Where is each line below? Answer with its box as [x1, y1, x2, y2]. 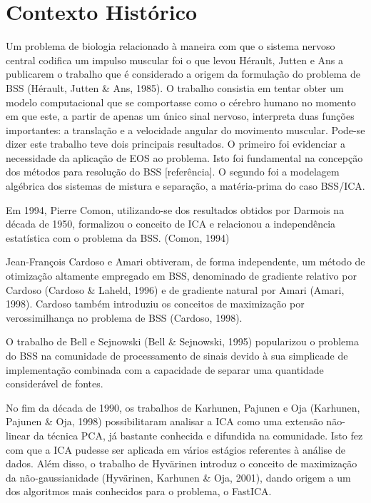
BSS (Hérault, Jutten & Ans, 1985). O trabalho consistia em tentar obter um [6, 80, 344, 95]
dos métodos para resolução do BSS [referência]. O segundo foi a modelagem [6, 164, 340, 179]
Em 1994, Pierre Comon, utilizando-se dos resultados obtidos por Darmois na [6, 202, 345, 217]
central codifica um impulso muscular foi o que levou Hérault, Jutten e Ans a [6, 52, 344, 67]
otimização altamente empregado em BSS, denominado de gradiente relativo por [6, 268, 357, 283]
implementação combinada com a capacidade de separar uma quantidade [6, 362, 324, 377]
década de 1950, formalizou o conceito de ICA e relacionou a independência [6, 216, 336, 231]
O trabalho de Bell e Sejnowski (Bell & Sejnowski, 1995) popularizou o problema [6, 334, 359, 349]
